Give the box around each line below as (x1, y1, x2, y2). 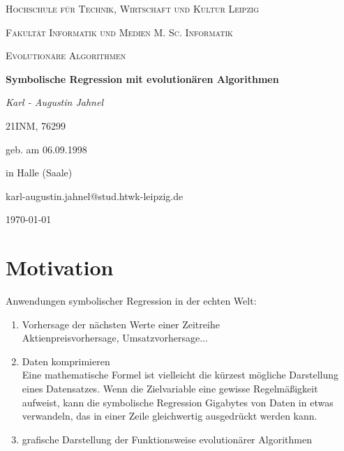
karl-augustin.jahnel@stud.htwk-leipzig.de (6, 188, 184, 203)
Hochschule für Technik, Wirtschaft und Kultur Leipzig (6, 1, 259, 15)
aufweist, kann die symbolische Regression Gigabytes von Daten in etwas (22, 395, 334, 409)
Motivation (6, 253, 114, 282)
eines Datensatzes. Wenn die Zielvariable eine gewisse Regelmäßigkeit (22, 381, 318, 396)
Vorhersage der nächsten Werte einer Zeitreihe (22, 316, 220, 331)
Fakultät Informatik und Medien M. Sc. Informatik (6, 24, 233, 39)
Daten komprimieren (22, 353, 110, 368)
